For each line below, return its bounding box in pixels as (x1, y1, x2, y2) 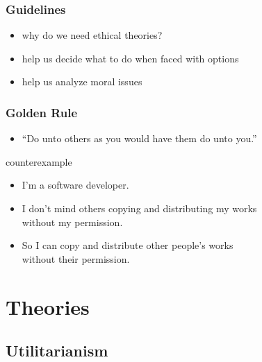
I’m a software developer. (22, 178, 129, 192)
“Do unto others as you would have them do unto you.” (22, 131, 257, 146)
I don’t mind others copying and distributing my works (22, 201, 257, 215)
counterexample (6, 154, 72, 169)
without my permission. (22, 214, 123, 229)
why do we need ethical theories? (22, 28, 163, 42)
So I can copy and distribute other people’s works (22, 238, 234, 252)
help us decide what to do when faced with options (22, 51, 239, 65)
